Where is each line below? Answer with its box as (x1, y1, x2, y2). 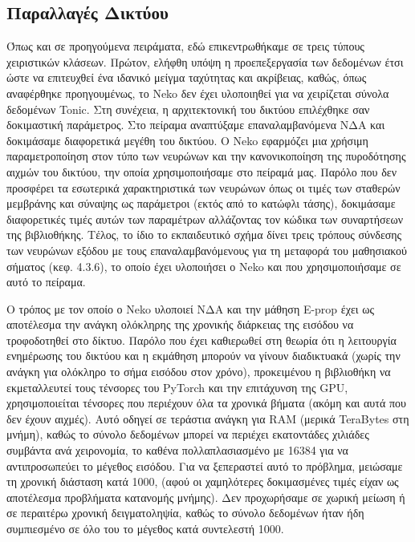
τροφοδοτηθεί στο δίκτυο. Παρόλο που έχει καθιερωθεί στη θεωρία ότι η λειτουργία (6, 331, 397, 348)
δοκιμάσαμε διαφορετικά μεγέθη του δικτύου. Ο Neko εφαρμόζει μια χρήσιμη (6, 131, 368, 148)
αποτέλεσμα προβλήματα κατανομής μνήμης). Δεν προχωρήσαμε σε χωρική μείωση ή (6, 488, 405, 505)
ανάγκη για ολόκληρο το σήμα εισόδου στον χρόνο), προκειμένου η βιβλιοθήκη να (6, 363, 391, 380)
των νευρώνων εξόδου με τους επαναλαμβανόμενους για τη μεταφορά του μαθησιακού (6, 241, 407, 258)
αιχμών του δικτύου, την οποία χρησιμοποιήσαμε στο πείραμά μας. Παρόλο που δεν (6, 163, 397, 180)
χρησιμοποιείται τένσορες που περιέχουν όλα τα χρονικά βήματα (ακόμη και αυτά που (6, 394, 406, 411)
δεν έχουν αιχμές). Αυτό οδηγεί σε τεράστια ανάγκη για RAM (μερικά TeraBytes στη (6, 410, 409, 427)
